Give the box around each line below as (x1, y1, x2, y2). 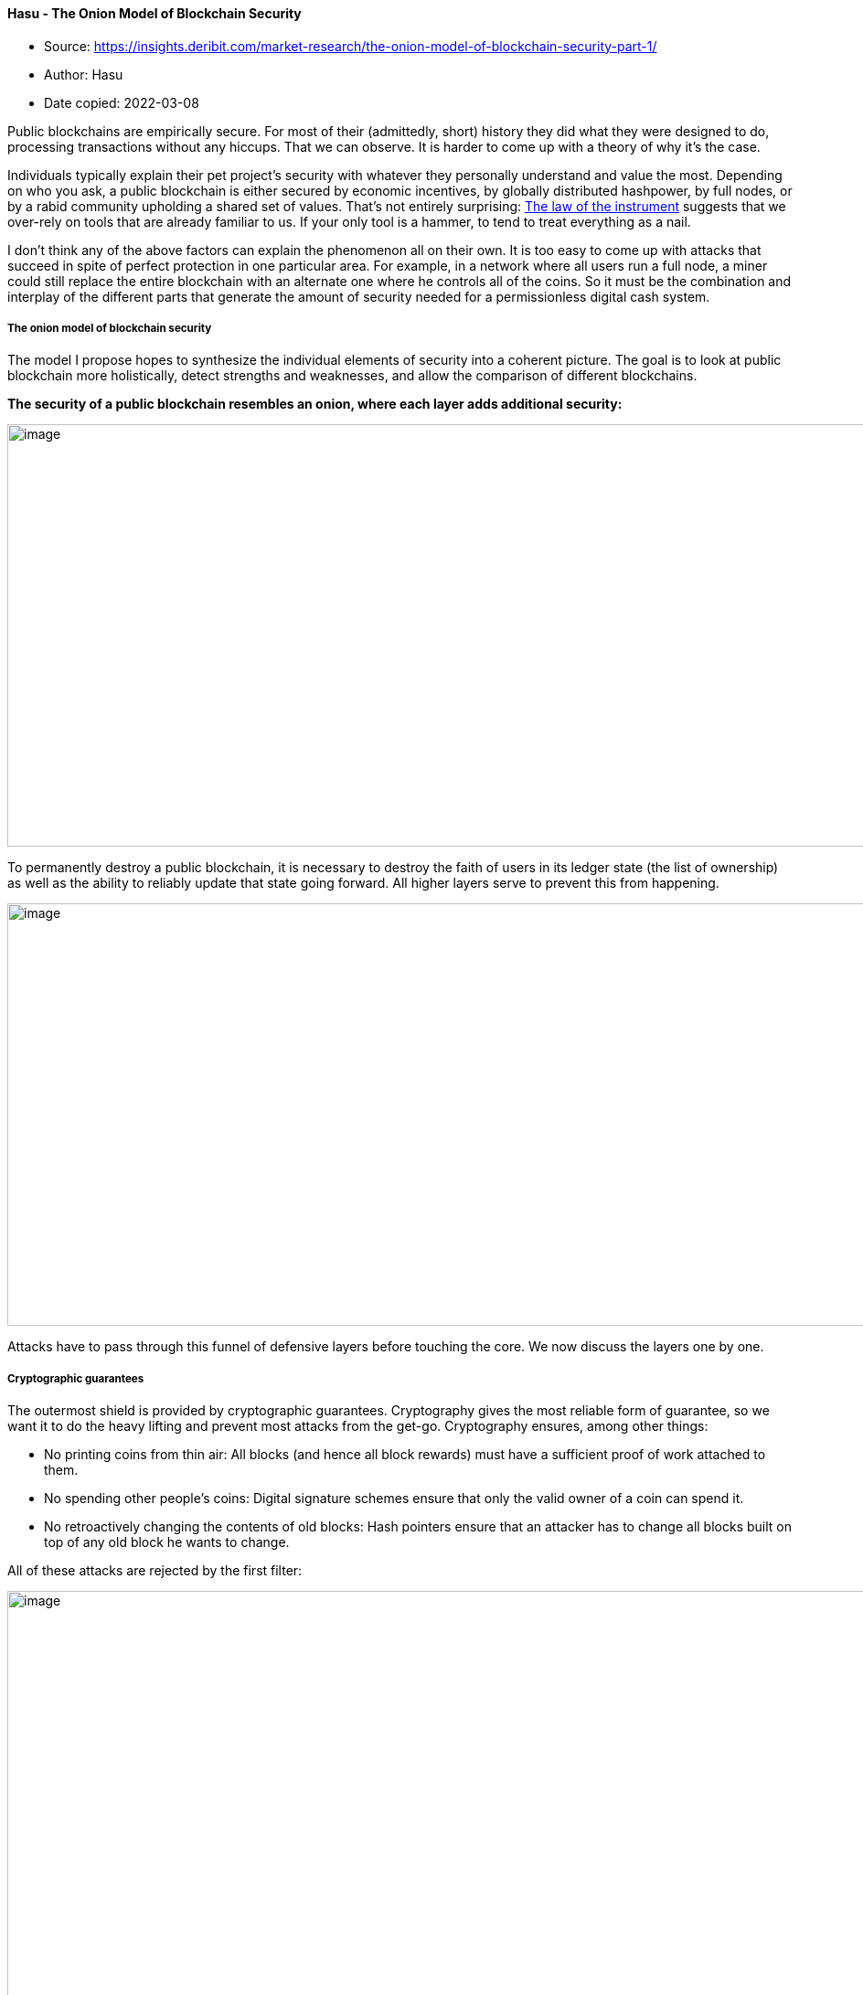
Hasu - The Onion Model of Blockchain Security (7, 5, 302, 21)
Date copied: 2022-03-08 (44, 94, 199, 111)
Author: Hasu (44, 66, 123, 82)
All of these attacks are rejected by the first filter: (7, 1563, 303, 1579)
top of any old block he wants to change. (44, 1534, 290, 1551)
